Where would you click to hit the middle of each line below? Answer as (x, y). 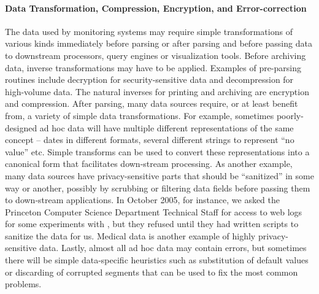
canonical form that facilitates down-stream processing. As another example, (149, 164)
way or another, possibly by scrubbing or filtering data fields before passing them (158, 188)
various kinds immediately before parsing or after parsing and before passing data (159, 43)
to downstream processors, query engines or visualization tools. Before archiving (156, 55)
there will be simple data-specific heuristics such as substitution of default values (157, 260)
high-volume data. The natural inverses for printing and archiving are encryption (157, 91)
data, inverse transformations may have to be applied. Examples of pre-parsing (153, 67)
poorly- (290, 115)
